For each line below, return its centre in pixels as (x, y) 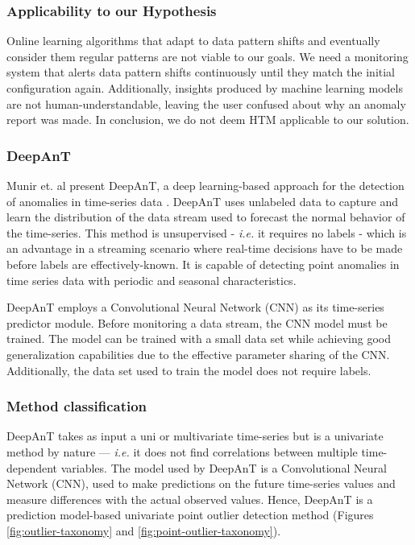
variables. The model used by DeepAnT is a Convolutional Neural (224, 467)
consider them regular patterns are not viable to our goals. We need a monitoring (207, 56)
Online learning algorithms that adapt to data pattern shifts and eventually (193, 41)
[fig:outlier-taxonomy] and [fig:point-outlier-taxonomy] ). (144, 530)
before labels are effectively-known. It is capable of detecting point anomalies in (203, 264)
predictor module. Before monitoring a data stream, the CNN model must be (197, 322)
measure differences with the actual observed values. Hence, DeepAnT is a (190, 499)
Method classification (77, 406)
